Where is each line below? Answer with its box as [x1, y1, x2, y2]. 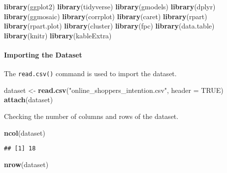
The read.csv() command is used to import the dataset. [4, 68, 177, 79]
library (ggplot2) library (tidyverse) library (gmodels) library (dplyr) [4, 1, 216, 11]
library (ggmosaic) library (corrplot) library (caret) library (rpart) [4, 11, 207, 21]
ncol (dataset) [4, 127, 45, 138]
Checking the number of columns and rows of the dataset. [4, 111, 179, 121]
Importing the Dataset [4, 49, 82, 59]
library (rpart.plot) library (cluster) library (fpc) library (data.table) [4, 21, 215, 31]
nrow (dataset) [4, 159, 49, 169]
